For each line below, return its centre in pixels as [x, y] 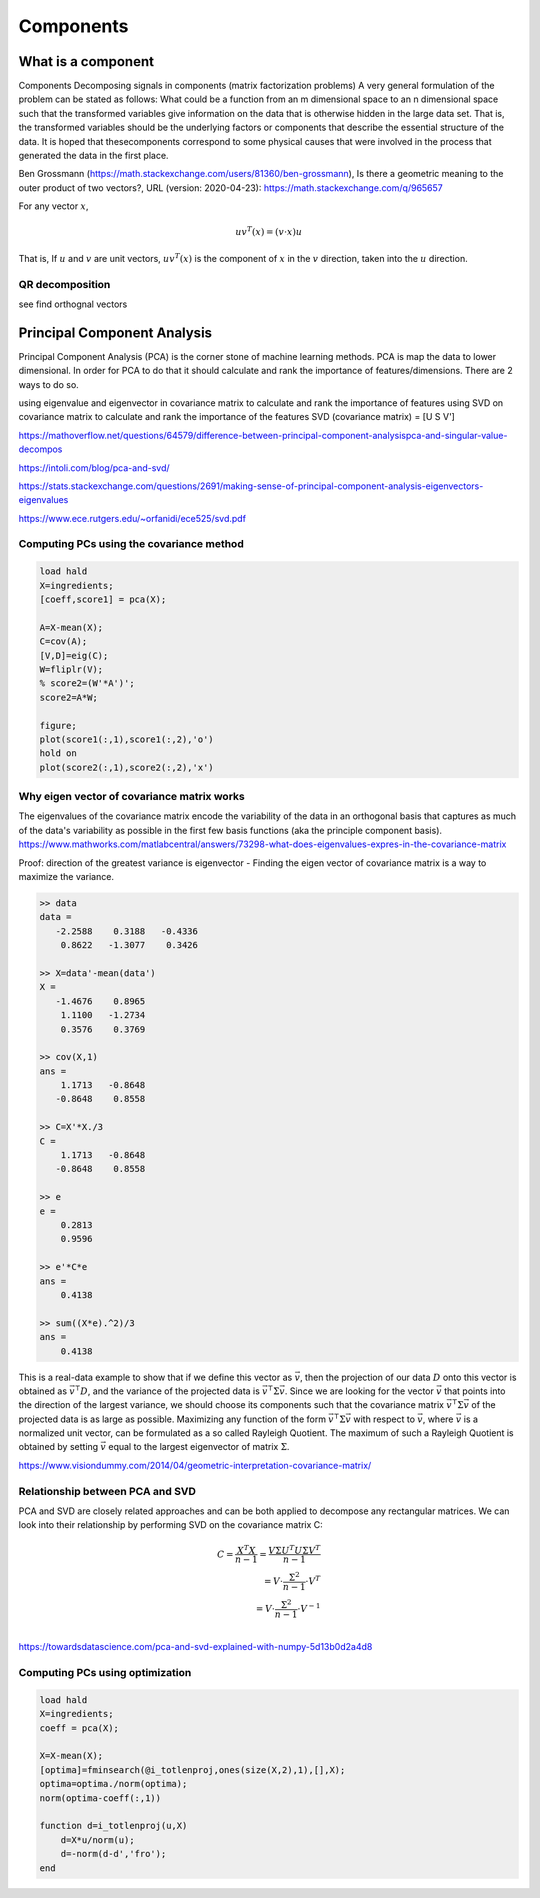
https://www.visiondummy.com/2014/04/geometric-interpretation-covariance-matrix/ [195, 1465]
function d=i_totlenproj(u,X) [113, 1826]
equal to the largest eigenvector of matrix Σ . [199, 1447]
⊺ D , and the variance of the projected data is [167, 1390]
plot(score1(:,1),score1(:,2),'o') [126, 739]
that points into [474, 1391]
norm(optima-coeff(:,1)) [100, 1798]
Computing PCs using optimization [105, 1673]
